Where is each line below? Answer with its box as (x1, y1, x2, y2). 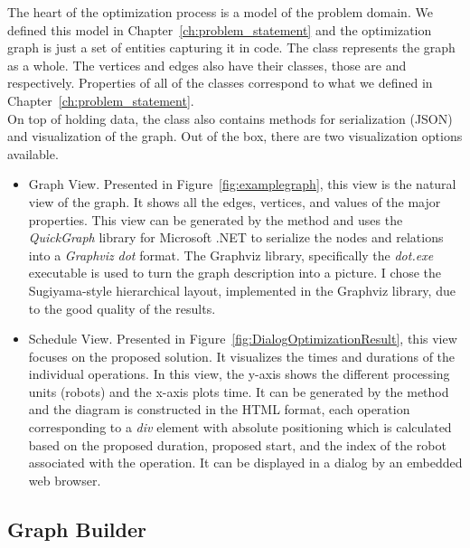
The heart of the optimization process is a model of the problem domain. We (7, 3, 433, 21)
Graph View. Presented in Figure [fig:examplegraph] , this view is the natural (28, 175, 456, 194)
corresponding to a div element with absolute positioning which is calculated (28, 418, 452, 437)
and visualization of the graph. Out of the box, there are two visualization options (7, 127, 463, 146)
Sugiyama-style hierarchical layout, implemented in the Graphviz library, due (28, 280, 456, 299)
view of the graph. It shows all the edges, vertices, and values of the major (28, 192, 441, 211)
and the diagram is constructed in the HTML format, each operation (28, 400, 410, 419)
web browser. (28, 470, 101, 489)
